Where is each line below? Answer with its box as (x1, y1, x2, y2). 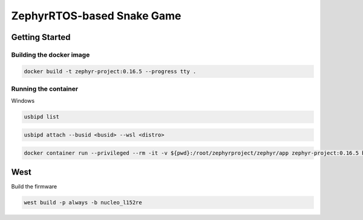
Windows (11, 97, 35, 105)
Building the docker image (11, 50, 90, 59)
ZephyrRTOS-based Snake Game (11, 9, 181, 22)
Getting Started (11, 32, 71, 42)
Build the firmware (11, 183, 57, 190)
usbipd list (24, 114, 60, 120)
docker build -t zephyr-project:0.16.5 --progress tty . (24, 68, 197, 75)
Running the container (11, 85, 79, 93)
